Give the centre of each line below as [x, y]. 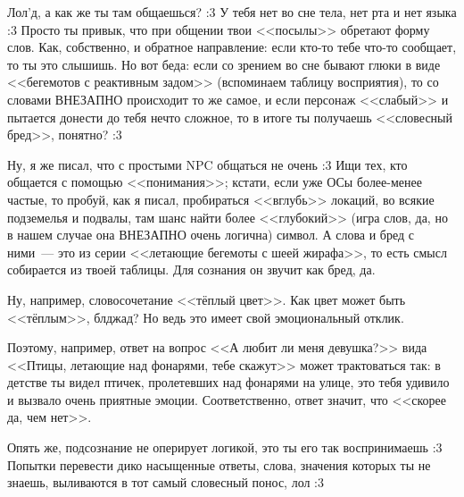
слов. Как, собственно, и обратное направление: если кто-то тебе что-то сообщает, [232, 47]
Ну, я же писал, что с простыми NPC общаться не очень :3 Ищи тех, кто [207, 164]
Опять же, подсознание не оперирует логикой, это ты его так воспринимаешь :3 [225, 447]
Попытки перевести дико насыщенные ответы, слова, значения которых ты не [219, 464]
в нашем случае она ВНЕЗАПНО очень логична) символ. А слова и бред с [211, 235]
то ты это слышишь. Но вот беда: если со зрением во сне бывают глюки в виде [224, 64]
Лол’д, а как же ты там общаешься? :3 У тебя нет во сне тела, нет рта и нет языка [232, 12]
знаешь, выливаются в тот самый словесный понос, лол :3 [166, 482]
